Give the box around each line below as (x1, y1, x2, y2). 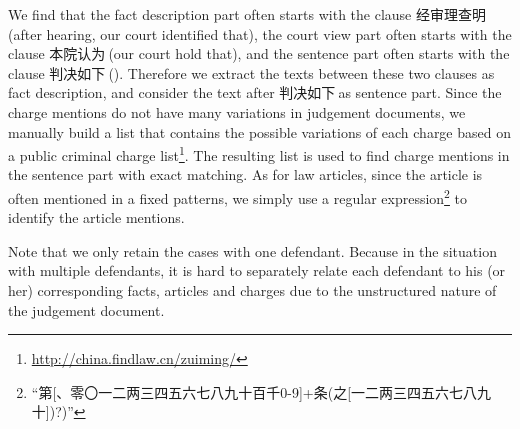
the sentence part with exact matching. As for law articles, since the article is (8, 164, 483, 185)
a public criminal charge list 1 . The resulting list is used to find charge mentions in (8, 142, 510, 165)
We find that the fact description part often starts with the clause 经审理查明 (8, 4, 486, 24)
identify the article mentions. (8, 207, 185, 228)
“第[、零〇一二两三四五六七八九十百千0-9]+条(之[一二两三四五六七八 (31, 381, 478, 402)
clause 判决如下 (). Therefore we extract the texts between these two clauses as (8, 62, 495, 83)
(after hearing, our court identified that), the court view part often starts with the (8, 23, 512, 44)
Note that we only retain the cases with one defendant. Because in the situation (8, 240, 497, 261)
